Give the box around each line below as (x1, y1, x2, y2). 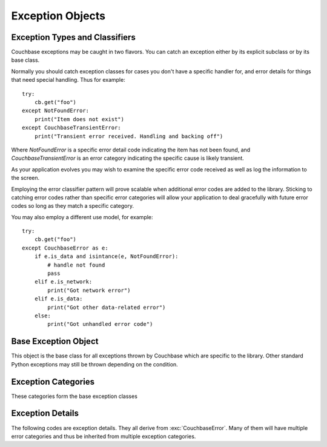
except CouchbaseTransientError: (22, 124, 121, 131)
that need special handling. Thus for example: (11, 76, 125, 84)
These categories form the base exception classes (11, 392, 137, 400)
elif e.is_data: (34, 296, 83, 302)
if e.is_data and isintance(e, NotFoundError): (34, 253, 179, 260)
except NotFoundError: (22, 107, 90, 114)
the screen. (11, 174, 40, 182)
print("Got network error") (47, 286, 131, 294)
